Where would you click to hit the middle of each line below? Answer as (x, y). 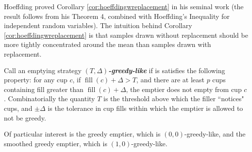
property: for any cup (36, 80)
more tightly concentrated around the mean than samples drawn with (108, 44)
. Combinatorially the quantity (50, 99)
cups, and (18, 108)
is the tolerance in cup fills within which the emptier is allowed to (145, 108)
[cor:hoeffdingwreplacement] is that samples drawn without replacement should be (126, 35)
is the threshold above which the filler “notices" (174, 99)
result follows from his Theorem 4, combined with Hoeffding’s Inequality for (117, 16)
